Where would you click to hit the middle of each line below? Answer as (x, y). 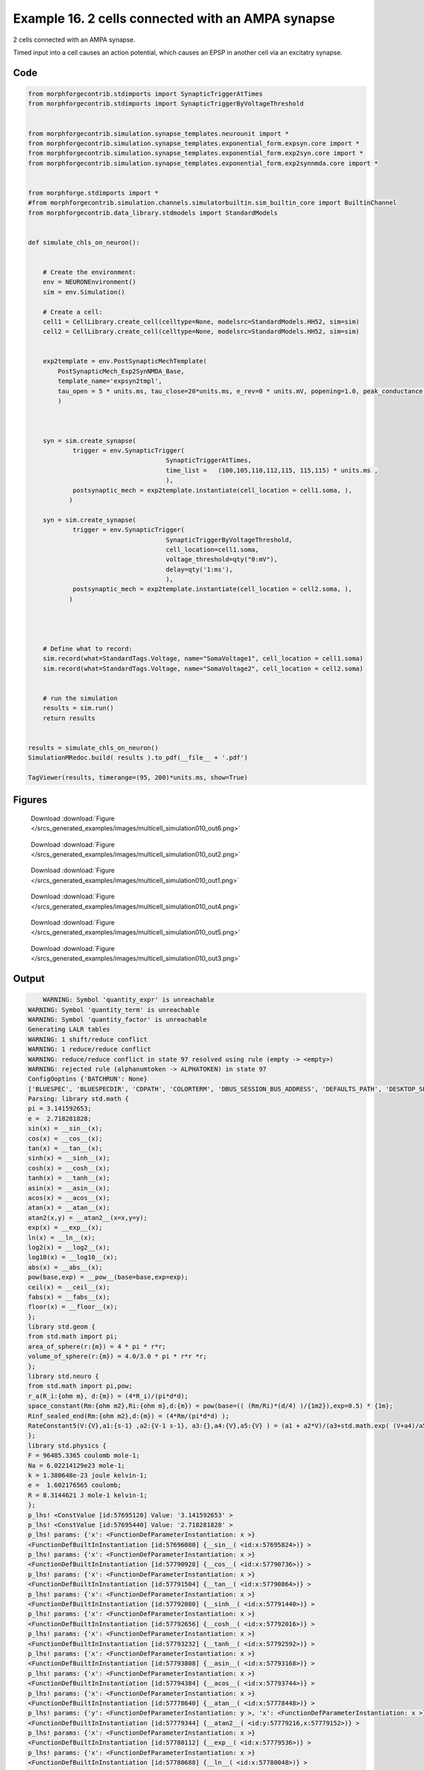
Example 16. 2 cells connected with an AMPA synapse (174, 18)
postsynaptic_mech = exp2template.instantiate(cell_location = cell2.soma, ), (212, 589)
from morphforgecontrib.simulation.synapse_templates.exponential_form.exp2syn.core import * (196, 153)
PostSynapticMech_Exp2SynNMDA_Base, (121, 371)
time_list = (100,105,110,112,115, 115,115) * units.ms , (272, 470)
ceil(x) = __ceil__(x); (69, 1287)
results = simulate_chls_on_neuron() (93, 748)
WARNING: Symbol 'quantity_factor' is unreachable (118, 1019)
